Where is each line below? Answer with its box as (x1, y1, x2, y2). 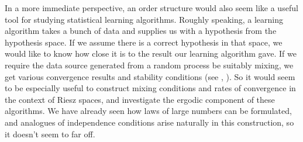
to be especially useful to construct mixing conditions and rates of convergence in (5, 82, 296, 94)
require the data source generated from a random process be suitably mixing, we (5, 58, 294, 71)
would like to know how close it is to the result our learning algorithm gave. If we (5, 47, 297, 60)
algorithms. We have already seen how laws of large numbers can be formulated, (5, 105, 292, 117)
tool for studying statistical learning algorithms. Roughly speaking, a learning (5, 13, 284, 25)
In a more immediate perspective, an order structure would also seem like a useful (5, 2, 298, 13)
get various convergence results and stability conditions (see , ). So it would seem (5, 70, 295, 82)
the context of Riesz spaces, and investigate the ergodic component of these (5, 93, 275, 105)
